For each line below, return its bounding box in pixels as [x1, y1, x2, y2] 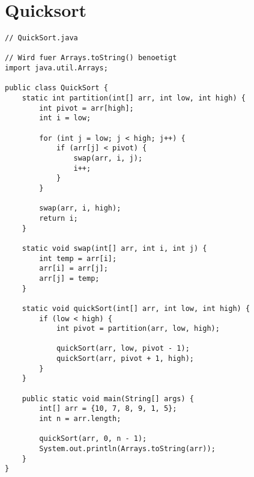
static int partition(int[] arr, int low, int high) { [22, 94, 246, 103]
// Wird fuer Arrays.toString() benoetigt [5, 54, 177, 63]
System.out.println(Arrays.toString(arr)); [39, 445, 216, 454]
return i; [39, 214, 78, 223]
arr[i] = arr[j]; [39, 264, 108, 273]
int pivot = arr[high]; [39, 103, 134, 112]
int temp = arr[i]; [39, 254, 117, 263]
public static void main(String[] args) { [22, 394, 194, 403]
